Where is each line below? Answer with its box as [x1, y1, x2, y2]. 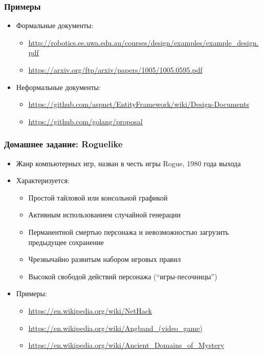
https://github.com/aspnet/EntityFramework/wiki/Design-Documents [28, 99, 249, 109]
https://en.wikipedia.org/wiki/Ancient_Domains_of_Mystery [28, 340, 225, 350]
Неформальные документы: [16, 81, 101, 92]
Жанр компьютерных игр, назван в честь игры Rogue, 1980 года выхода [16, 158, 241, 168]
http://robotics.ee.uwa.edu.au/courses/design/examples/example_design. [28, 37, 259, 48]
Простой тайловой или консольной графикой [28, 192, 168, 203]
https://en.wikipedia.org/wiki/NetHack [28, 305, 152, 316]
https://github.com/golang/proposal [28, 116, 143, 126]
